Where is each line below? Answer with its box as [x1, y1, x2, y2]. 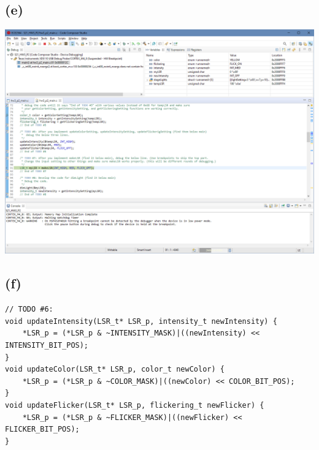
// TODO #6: [5, 305, 53, 314]
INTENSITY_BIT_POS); [5, 340, 89, 350]
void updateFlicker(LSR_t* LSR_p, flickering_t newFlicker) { [5, 400, 264, 410]
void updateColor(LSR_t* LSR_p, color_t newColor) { [5, 365, 225, 374]
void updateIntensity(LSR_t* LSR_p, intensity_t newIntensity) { [5, 317, 277, 326]
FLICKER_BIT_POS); [5, 425, 80, 434]
